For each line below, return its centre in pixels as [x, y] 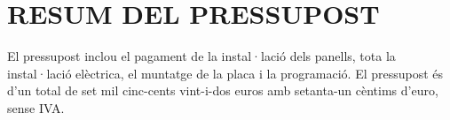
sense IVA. [36, 107]
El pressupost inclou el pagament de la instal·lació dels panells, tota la [201, 56]
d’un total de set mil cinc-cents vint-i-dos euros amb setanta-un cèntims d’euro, [223, 90]
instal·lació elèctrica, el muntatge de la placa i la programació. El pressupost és [225, 73]
